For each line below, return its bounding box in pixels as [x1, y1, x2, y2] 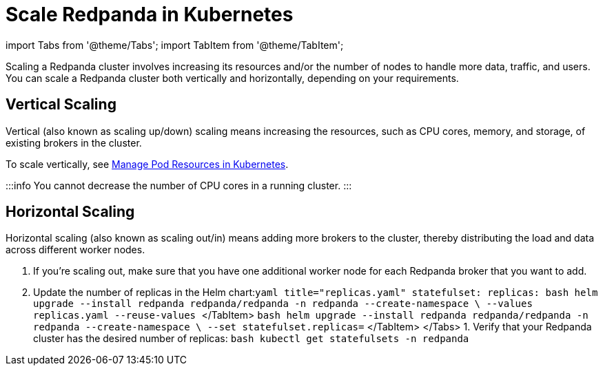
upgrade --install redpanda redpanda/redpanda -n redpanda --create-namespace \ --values [33, 298, 533, 310]
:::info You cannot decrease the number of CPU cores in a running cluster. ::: [6, 179, 352, 191]
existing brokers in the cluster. [6, 136, 142, 149]
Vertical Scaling [6, 96, 116, 114]
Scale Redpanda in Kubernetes [6, 3, 294, 26]
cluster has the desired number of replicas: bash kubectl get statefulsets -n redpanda [33, 332, 469, 345]
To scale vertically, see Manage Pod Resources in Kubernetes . [6, 158, 289, 170]
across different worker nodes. [6, 244, 145, 256]
